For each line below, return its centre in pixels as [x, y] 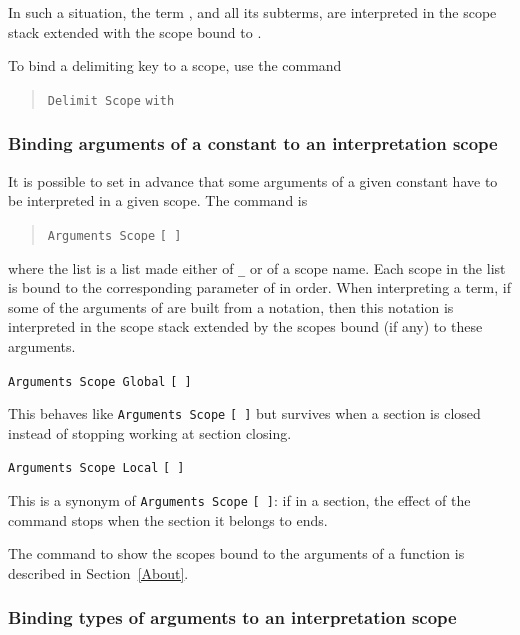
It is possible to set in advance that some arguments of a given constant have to [253, 180]
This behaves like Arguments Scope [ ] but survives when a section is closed [244, 413]
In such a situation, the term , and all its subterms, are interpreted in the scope [252, 12]
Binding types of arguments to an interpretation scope [232, 617]
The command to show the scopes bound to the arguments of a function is [236, 553]
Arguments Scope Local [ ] [96, 468]
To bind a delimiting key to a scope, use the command [175, 65]
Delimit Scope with [111, 100]
